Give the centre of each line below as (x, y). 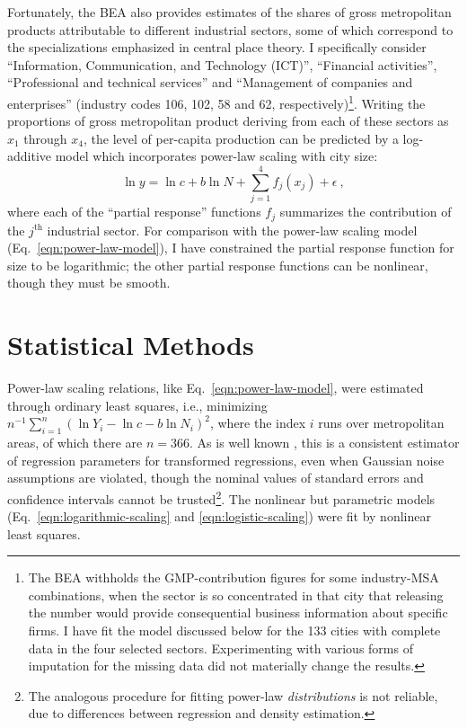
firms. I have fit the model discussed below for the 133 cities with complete (234, 630)
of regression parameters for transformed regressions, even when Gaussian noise (226, 460)
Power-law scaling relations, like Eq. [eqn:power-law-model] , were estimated (216, 388)
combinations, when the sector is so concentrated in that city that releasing (236, 595)
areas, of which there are (75, 443)
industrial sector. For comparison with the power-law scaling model (232, 230)
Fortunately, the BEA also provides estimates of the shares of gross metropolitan (229, 12)
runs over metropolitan (381, 423)
